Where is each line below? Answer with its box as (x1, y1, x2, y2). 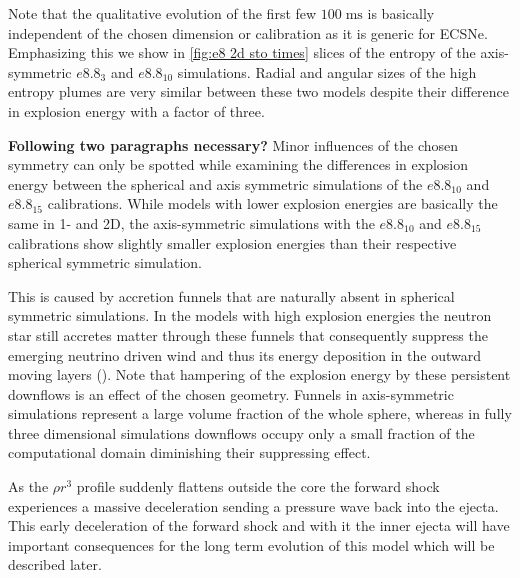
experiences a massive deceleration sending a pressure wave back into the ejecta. (8, 495, 499, 516)
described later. (8, 554, 102, 575)
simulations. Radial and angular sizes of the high (177, 61, 477, 82)
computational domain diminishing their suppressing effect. (8, 442, 371, 463)
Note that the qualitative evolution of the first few (8, 3, 317, 23)
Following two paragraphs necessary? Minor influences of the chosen (8, 134, 459, 155)
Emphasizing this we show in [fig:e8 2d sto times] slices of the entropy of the (8, 42, 476, 63)
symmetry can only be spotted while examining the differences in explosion (8, 154, 469, 175)
